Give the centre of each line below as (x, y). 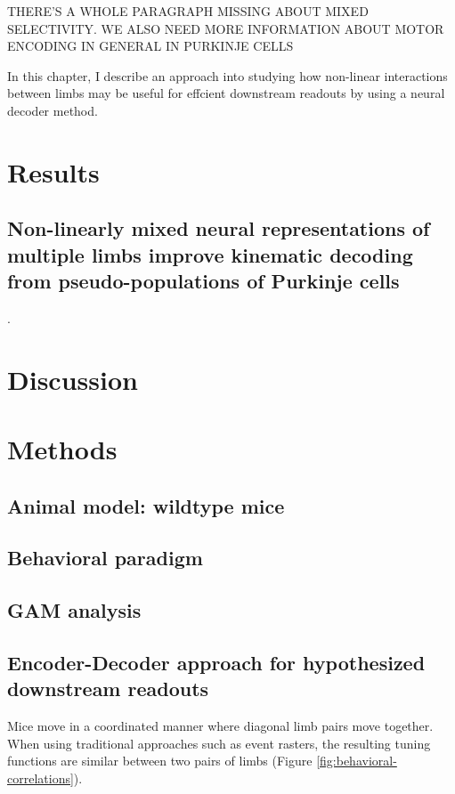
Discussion (73, 379)
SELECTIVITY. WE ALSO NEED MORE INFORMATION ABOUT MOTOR (226, 28)
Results (53, 171)
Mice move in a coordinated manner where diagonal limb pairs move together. (220, 726)
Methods (62, 449)
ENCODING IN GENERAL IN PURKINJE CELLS (150, 46)
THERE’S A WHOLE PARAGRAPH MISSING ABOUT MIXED (188, 11)
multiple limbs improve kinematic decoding (210, 254)
